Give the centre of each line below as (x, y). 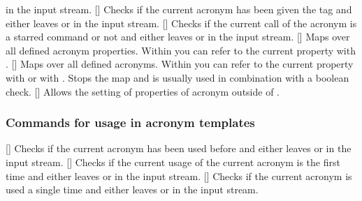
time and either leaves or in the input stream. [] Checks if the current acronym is (179, 176)
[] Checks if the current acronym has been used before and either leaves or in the (179, 148)
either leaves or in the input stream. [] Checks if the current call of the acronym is (181, 23)
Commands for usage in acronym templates (130, 122)
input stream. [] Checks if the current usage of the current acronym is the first (173, 162)
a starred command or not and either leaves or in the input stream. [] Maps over (178, 37)
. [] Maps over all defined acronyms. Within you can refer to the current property (180, 64)
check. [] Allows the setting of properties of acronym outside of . (143, 91)
